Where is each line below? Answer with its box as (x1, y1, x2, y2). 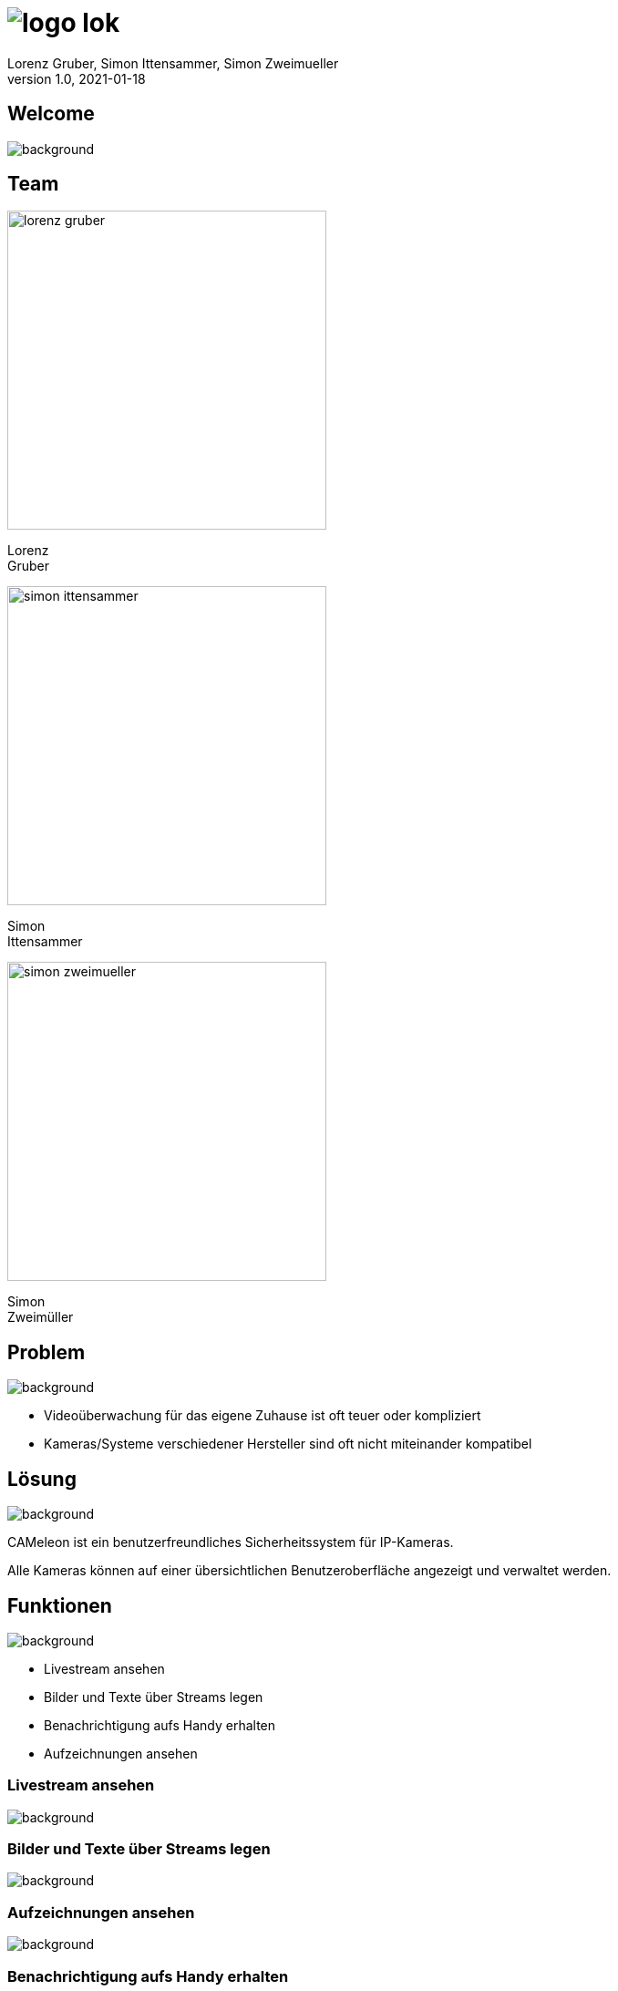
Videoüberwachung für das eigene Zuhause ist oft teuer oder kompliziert (44, 1408, 481, 1424)
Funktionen (7, 1594, 112, 1617)
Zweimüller (7, 1309, 74, 1326)
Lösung (7, 1467, 77, 1491)
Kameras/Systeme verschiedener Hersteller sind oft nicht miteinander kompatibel (44, 1436, 532, 1452)
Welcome (7, 102, 95, 126)
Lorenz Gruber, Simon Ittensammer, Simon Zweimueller (7, 55, 339, 71)
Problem (7, 1340, 86, 1364)
